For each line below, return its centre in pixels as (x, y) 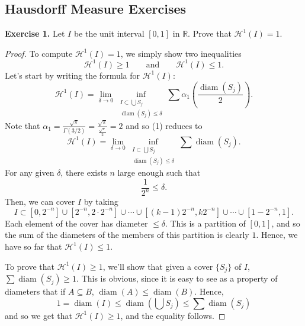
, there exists (84, 172)
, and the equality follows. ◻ (173, 315)
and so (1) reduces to (164, 125)
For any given (30, 172)
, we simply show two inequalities (181, 53)
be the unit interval (109, 33)
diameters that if (35, 291)
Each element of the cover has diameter (76, 223)
